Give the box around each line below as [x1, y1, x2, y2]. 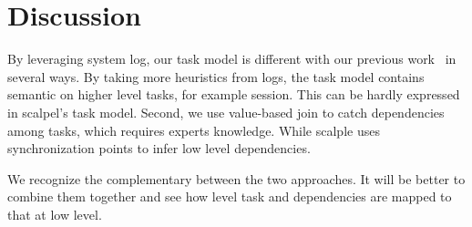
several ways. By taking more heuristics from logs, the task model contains [7, 67, 425, 86]
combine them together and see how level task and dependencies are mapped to [7, 187, 452, 206]
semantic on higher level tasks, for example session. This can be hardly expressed [7, 85, 460, 104]
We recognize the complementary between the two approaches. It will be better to [7, 169, 466, 188]
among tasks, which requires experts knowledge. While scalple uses [7, 120, 380, 139]
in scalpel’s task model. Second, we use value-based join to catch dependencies [7, 102, 445, 121]
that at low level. [7, 204, 102, 223]
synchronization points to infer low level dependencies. [7, 139, 311, 158]
